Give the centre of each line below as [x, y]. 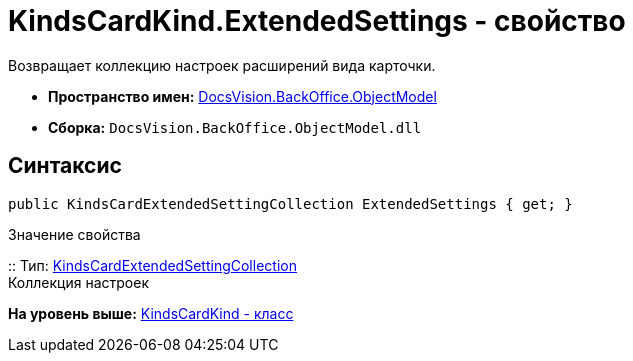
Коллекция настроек [78, 282]
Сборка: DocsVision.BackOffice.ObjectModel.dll [235, 127]
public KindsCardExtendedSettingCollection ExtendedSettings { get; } [290, 203]
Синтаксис [65, 166]
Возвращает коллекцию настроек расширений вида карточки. [222, 65]
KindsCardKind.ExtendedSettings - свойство [317, 21]
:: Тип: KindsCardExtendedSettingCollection [152, 265]
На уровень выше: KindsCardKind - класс [151, 313]
